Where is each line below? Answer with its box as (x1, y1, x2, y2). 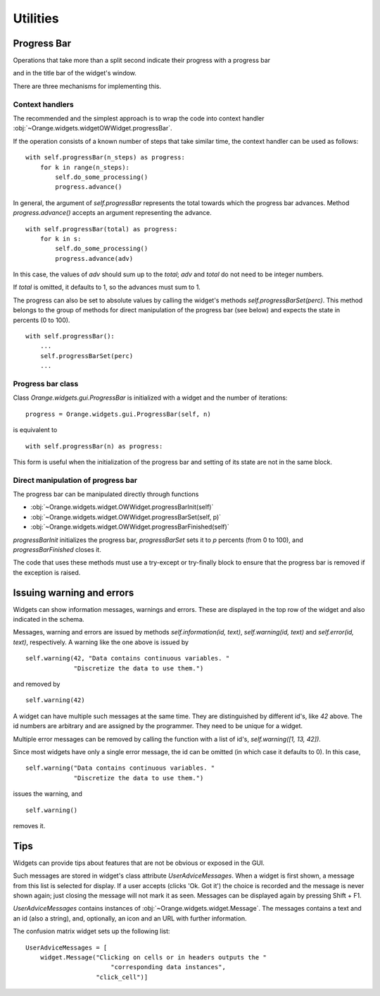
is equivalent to (13, 426, 58, 434)
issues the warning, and (13, 789, 82, 798)
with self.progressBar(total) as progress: (25, 225, 178, 233)
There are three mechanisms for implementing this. (13, 82, 162, 90)
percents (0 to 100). (13, 316, 70, 324)
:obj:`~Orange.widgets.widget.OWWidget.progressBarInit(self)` (30, 503, 214, 511)
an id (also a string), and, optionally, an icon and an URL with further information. (13, 914, 247, 923)
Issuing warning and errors (13, 586, 134, 598)
